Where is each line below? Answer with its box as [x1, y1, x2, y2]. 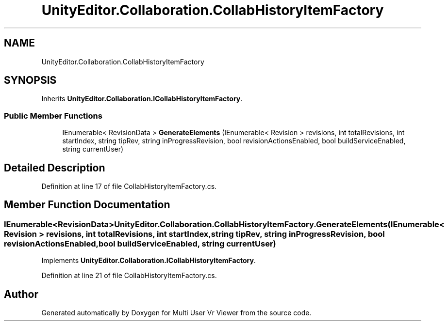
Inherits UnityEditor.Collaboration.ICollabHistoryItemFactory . [41, 94, 243, 103]
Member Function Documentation [4, 199, 170, 211]
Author [4, 288, 38, 300]
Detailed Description [4, 161, 105, 174]
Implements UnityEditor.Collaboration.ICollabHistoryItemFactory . [41, 256, 256, 265]
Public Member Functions [4, 110, 102, 121]
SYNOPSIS [4, 74, 57, 87]
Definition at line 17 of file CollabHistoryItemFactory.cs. [41, 182, 217, 191]
